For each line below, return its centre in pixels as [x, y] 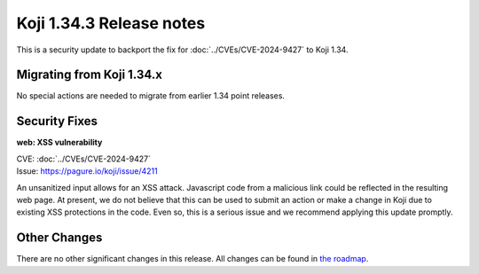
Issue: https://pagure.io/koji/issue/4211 [87, 171]
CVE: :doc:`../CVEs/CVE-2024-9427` [83, 159]
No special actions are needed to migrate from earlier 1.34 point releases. [151, 96]
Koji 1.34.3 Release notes [111, 23]
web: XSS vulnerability [59, 143]
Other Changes [59, 238]
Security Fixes [57, 121]
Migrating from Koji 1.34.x [90, 75]
